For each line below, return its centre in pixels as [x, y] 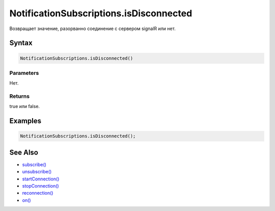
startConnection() [41, 179]
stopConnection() [40, 186]
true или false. [25, 107]
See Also [24, 152]
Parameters [24, 73]
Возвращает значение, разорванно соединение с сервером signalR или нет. [92, 29]
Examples [25, 121]
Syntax [21, 43]
